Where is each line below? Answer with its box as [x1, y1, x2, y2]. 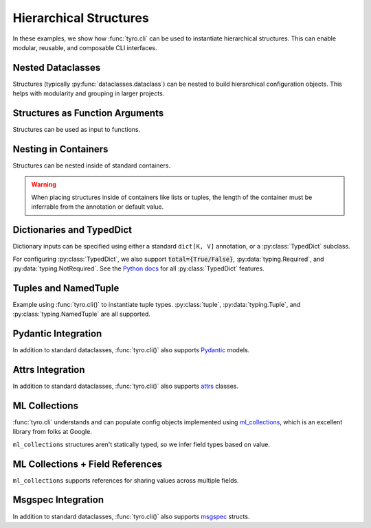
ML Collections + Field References [12, 458, 163, 470]
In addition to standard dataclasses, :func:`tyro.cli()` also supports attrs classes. [12, 382, 239, 391]
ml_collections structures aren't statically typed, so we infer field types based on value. [12, 440, 271, 448]
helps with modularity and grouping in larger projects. [12, 89, 165, 97]
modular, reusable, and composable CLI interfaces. [12, 43, 157, 51]
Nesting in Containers [12, 143, 109, 154]
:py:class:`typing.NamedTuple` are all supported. [12, 310, 151, 319]
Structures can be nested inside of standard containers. [12, 161, 171, 170]
